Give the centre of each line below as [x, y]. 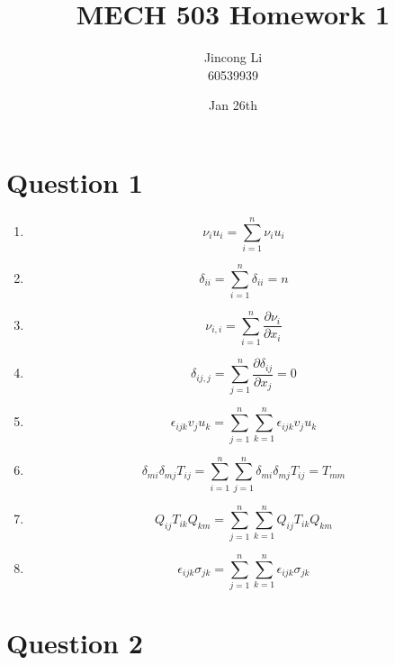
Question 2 [75, 643]
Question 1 [75, 182]
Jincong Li [233, 57]
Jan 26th [233, 105]
